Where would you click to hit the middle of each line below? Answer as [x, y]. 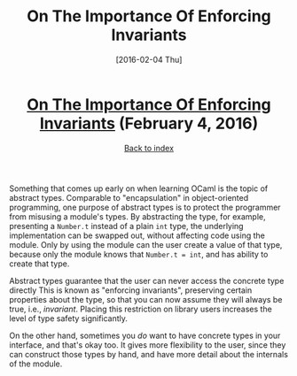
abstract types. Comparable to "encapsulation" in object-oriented [129, 197]
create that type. [39, 264]
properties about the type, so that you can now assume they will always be [146, 299]
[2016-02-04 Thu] [149, 59]
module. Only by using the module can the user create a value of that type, [146, 244]
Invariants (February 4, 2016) [149, 123]
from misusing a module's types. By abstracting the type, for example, [137, 216]
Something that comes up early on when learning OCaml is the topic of [139, 188]
